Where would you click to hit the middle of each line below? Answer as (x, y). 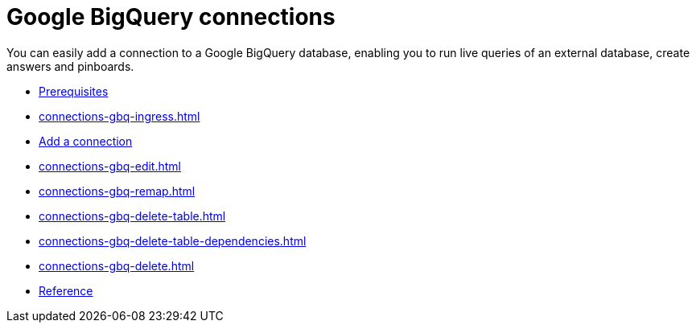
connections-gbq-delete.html (117, 265)
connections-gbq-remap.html (117, 191)
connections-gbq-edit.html (110, 166)
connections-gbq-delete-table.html (132, 216)
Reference (66, 290)
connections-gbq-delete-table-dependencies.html (173, 241)
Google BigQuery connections (171, 17)
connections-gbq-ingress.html (119, 116)
